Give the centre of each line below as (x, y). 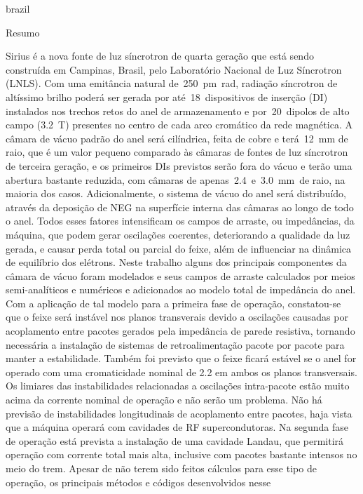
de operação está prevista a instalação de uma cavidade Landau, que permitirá (175, 440)
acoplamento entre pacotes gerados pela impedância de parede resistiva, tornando (180, 331)
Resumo (23, 32)
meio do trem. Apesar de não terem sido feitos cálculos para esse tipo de (161, 468)
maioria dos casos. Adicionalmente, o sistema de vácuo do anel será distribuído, (176, 193)
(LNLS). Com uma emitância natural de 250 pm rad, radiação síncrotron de (172, 83)
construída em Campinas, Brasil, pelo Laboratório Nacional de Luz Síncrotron (174, 69)
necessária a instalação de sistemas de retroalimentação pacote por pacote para (175, 344)
